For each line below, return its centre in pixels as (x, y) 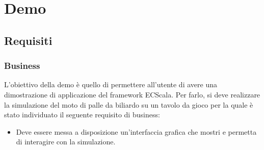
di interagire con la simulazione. (66, 142)
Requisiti (28, 40)
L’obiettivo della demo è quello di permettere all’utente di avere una (111, 84)
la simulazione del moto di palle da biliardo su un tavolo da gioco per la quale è (129, 104)
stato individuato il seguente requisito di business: (82, 115)
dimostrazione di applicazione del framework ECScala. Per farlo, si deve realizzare (132, 94)
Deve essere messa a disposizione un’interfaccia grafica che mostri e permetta (136, 131)
